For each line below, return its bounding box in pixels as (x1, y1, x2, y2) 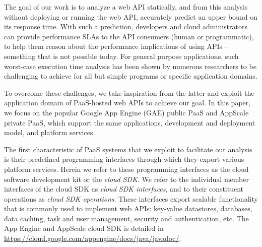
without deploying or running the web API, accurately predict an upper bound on (4, 11, 257, 22)
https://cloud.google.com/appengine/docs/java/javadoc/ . (4, 233, 181, 243)
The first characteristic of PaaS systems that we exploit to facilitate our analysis (4, 144, 252, 154)
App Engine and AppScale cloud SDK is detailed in (4, 223, 164, 233)
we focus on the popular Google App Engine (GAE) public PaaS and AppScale (4, 107, 249, 117)
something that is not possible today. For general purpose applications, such (4, 50, 239, 61)
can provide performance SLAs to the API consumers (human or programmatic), (4, 31, 254, 41)
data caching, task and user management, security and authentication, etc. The (4, 213, 249, 223)
